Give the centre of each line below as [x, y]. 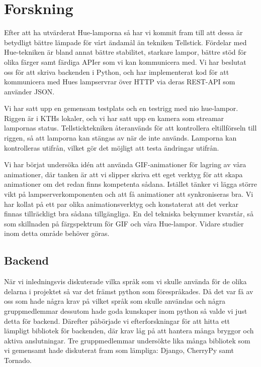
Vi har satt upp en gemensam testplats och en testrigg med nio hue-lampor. [121, 108]
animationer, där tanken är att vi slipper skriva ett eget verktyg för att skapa [123, 174]
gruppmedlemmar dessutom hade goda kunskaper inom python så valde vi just [126, 311]
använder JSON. [29, 91]
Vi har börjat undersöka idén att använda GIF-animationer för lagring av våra [125, 164]
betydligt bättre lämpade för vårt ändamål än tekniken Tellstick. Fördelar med [125, 42]
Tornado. [18, 360]
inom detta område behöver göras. [57, 233]
